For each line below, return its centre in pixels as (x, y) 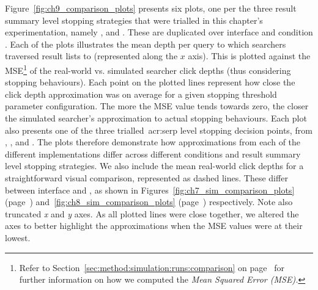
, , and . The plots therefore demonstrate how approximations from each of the (153, 142)
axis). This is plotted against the (249, 56)
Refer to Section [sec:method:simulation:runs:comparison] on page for (152, 267)
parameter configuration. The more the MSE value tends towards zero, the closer (157, 106)
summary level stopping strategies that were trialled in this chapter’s (134, 20)
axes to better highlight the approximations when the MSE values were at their (154, 226)
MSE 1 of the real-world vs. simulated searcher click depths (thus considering (148, 69)
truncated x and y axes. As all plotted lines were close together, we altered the (152, 213)
